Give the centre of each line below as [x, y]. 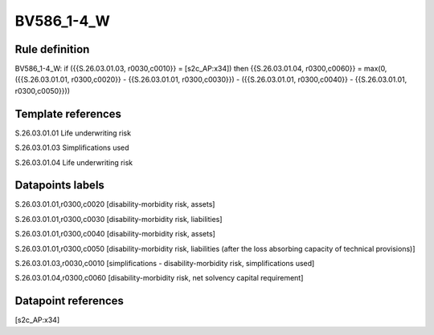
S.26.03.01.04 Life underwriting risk [74, 162]
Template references [68, 113]
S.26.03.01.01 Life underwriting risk [73, 133]
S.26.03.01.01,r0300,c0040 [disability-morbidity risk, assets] [115, 234]
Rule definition [52, 49]
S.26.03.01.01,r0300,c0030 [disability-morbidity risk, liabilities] [119, 219]
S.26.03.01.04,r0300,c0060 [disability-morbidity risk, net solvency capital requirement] [159, 278]
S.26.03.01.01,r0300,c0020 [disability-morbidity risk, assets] [115, 204]
